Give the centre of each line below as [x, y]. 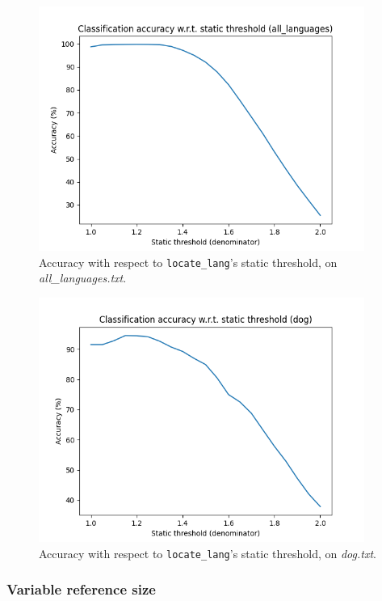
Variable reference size [81, 589]
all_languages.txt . [83, 278]
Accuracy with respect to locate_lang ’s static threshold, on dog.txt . [208, 553]
